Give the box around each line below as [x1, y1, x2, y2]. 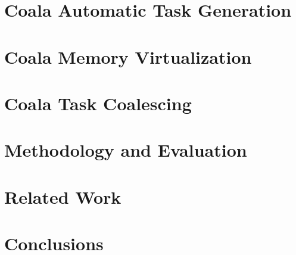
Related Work [4, 184, 121, 209]
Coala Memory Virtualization [4, 44, 252, 69]
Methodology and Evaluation [4, 138, 247, 162]
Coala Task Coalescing [4, 91, 192, 115]
